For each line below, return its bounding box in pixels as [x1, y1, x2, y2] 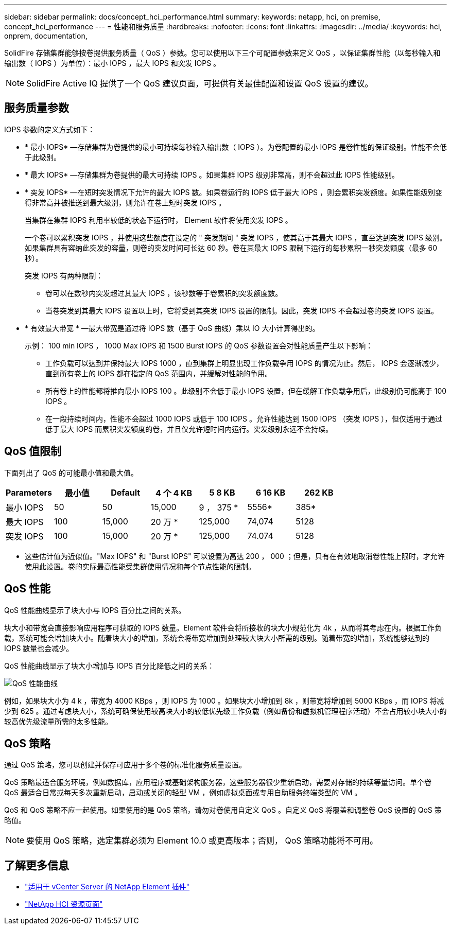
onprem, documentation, [4, 31, 88, 40]
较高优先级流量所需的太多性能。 [4, 716, 112, 726]
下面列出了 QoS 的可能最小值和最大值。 [4, 468, 138, 477]
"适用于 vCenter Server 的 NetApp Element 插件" [25, 882, 190, 891]
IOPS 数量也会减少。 [4, 643, 74, 653]
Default [111, 487, 141, 498]
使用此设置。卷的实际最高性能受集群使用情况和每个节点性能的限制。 [25, 562, 255, 571]
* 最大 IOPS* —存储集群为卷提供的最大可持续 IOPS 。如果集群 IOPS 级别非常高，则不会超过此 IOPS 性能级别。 [25, 170, 400, 179]
